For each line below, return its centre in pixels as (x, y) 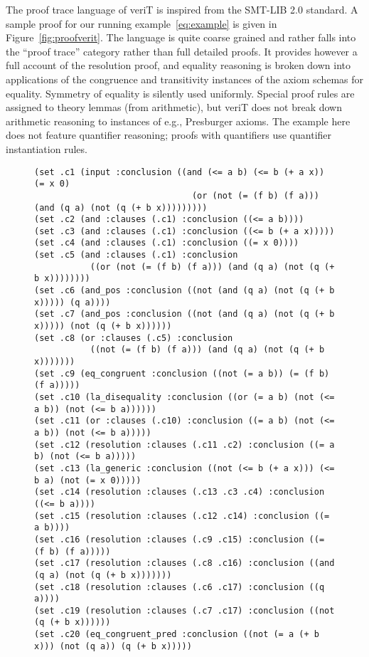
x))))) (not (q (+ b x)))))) (103, 326)
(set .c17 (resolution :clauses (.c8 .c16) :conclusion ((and (184, 563)
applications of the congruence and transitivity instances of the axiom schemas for (185, 79)
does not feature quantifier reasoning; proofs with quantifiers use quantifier (169, 135)
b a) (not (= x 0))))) (88, 480)
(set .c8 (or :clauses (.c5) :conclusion (134, 338)
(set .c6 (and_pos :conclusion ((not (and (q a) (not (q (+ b (184, 291)
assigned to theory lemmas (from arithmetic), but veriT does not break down (174, 107)
